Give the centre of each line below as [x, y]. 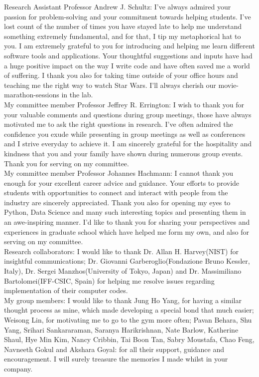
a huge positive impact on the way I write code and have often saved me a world [127, 65]
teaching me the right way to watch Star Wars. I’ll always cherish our [110, 85]
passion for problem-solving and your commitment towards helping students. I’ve [128, 16]
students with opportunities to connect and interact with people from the [116, 192]
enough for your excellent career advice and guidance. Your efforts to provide [122, 183]
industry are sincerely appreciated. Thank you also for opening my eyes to [117, 202]
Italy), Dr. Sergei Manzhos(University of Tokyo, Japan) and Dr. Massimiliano [123, 271]
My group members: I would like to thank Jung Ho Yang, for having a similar [123, 300]
